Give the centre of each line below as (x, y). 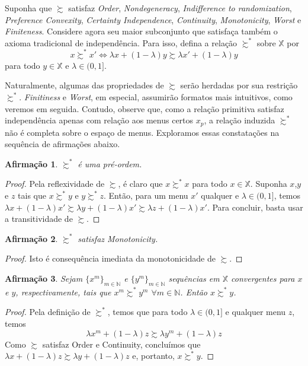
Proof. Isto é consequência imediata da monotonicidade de (110, 258)
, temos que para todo (147, 312)
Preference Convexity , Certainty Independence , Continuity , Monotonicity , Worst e (153, 19)
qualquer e (220, 195)
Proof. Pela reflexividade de (55, 184)
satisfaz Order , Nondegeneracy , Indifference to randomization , (180, 8)
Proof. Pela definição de (48, 312)
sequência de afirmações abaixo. (62, 144)
